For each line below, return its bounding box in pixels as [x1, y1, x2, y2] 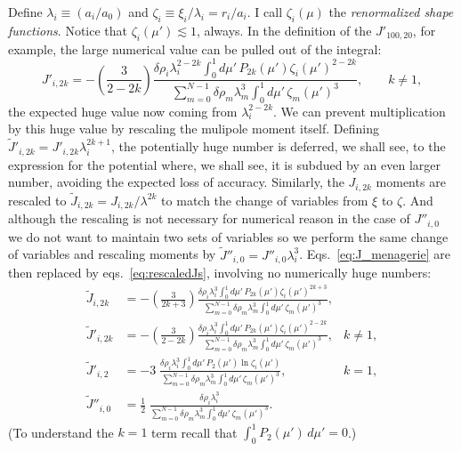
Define [8, 3, 43, 20]
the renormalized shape [328, 3, 454, 20]
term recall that [151, 423, 238, 441]
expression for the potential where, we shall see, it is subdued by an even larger [8, 155, 441, 173]
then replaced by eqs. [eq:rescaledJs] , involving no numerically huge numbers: [8, 262, 432, 281]
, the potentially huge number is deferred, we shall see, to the [111, 137, 446, 156]
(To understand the [8, 423, 114, 441]
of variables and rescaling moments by [8, 245, 216, 263]
